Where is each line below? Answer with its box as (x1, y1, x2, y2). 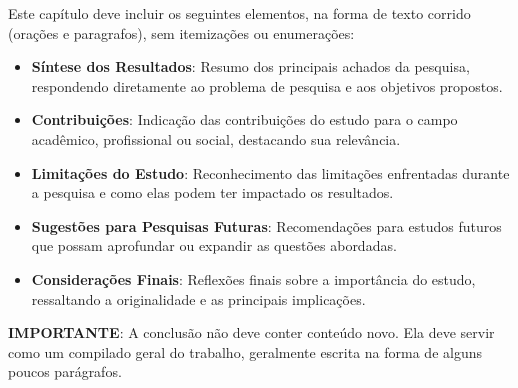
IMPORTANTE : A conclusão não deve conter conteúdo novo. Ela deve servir (8, 322, 495, 343)
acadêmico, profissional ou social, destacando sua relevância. (31, 128, 401, 149)
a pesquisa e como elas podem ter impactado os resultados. (31, 182, 394, 203)
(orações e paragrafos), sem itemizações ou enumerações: (8, 22, 355, 43)
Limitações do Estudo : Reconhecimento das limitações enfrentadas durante (31, 162, 510, 183)
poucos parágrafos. (8, 361, 122, 382)
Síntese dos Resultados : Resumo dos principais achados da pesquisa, (31, 56, 470, 77)
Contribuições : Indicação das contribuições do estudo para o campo (31, 109, 458, 130)
